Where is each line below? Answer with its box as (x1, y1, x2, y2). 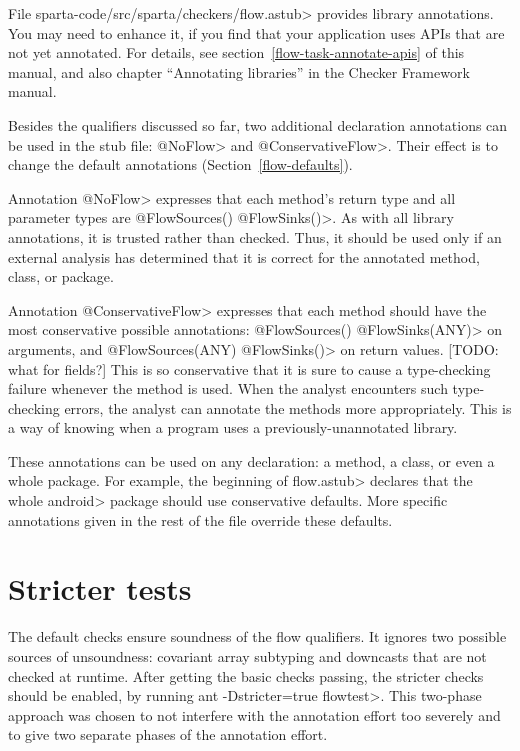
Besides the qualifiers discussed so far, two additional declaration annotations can (8, 114, 508, 135)
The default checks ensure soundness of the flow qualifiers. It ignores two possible (8, 626, 507, 647)
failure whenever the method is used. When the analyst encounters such (8, 378, 448, 399)
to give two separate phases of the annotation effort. (8, 724, 328, 745)
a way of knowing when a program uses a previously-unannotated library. (8, 417, 458, 438)
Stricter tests (8, 568, 192, 609)
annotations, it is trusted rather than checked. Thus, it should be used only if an (8, 226, 502, 247)
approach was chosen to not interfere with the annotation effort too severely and (8, 704, 501, 725)
